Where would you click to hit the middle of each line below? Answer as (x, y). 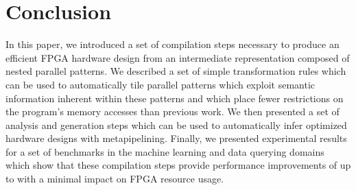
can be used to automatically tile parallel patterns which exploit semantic (161, 84)
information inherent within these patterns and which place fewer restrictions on (175, 98)
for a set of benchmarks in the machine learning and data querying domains (165, 151)
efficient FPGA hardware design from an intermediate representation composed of (178, 57)
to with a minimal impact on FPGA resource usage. (115, 179)
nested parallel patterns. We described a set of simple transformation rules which (176, 71)
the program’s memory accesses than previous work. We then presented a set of (173, 111)
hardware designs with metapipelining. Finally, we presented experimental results (176, 138)
